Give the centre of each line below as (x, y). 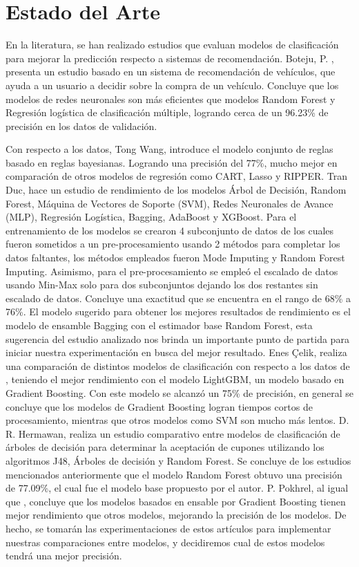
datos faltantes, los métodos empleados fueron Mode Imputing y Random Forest (175, 258)
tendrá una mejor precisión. (64, 556)
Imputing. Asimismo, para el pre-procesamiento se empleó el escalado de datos (172, 271)
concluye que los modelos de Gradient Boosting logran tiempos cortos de (159, 406)
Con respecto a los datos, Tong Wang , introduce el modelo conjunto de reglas (169, 149)
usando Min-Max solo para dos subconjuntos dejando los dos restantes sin (162, 285)
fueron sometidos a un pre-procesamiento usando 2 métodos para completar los (173, 244)
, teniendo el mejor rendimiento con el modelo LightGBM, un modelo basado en (175, 379)
